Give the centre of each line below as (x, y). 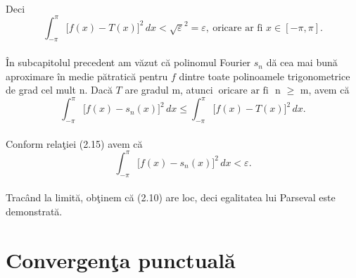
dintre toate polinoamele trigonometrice (265, 76)
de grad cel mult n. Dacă (59, 90)
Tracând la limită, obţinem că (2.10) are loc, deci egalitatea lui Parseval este (171, 197)
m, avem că (325, 90)
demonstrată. (34, 211)
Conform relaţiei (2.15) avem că (74, 143)
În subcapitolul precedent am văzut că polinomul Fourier (128, 62)
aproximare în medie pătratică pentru (87, 76)
